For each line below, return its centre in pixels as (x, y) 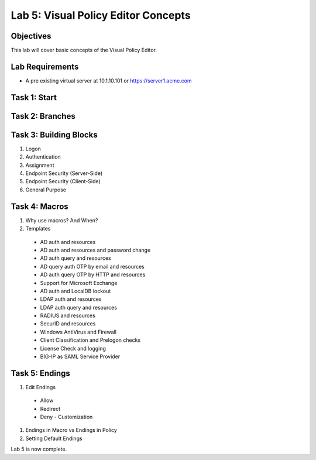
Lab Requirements (45, 66)
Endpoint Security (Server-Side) (64, 173)
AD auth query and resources (75, 258)
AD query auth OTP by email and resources (92, 266)
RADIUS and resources (68, 315)
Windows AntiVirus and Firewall (78, 332)
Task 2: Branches (43, 116)
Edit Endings (40, 387)
